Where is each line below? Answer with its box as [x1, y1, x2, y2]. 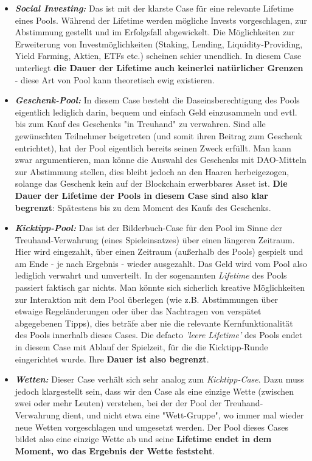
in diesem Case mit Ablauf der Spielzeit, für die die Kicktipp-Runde [15, 341, 268, 353]
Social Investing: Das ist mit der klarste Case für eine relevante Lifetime [15, 2, 294, 14]
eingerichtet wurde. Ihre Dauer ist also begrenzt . [15, 352, 209, 365]
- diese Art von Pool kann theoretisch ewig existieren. [15, 73, 215, 86]
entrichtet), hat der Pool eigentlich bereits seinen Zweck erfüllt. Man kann [15, 141, 291, 154]
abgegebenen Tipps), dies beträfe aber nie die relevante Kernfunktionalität [15, 316, 293, 329]
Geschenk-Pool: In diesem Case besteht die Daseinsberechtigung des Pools [15, 94, 300, 106]
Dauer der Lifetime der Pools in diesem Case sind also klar [15, 189, 268, 201]
